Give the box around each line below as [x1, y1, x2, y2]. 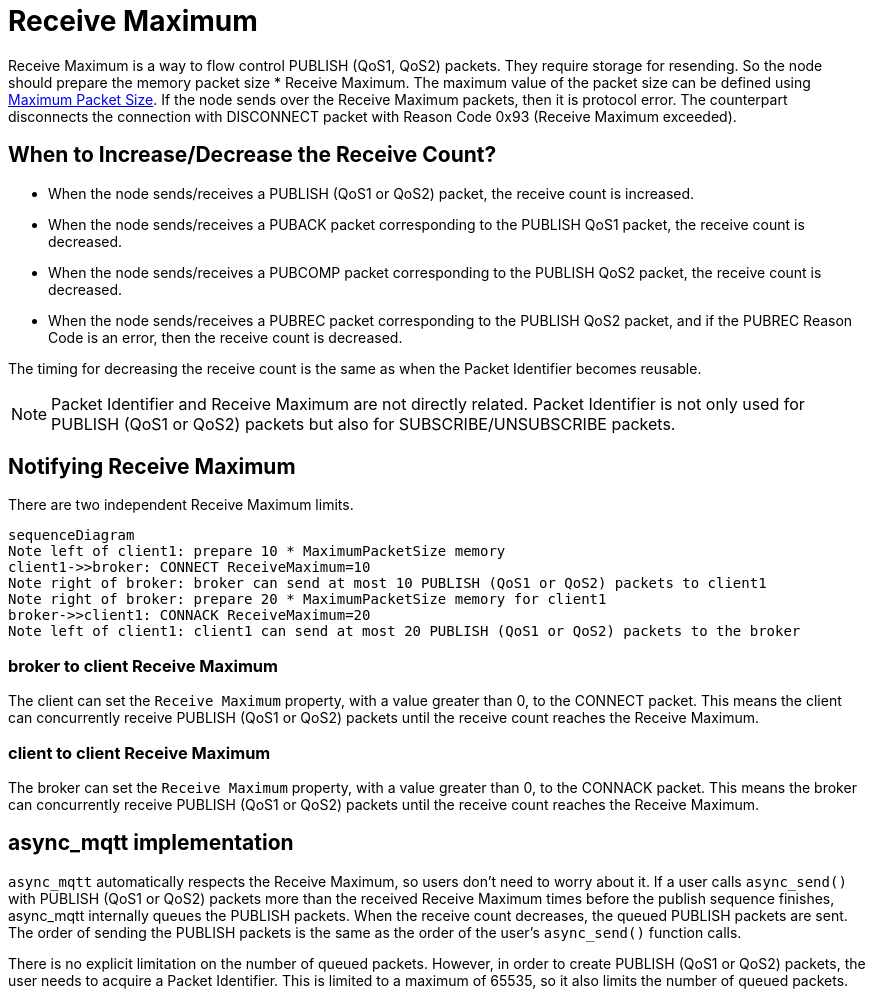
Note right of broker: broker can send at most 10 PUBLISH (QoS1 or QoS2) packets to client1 [8, 575, 767, 592]
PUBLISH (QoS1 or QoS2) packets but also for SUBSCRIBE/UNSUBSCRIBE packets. [51, 413, 676, 434]
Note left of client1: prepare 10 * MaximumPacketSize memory [8, 543, 506, 560]
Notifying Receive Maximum [8, 454, 296, 480]
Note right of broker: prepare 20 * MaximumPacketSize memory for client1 [8, 591, 607, 608]
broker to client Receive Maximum [8, 655, 278, 676]
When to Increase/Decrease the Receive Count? [8, 142, 497, 168]
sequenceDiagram [8, 527, 135, 544]
